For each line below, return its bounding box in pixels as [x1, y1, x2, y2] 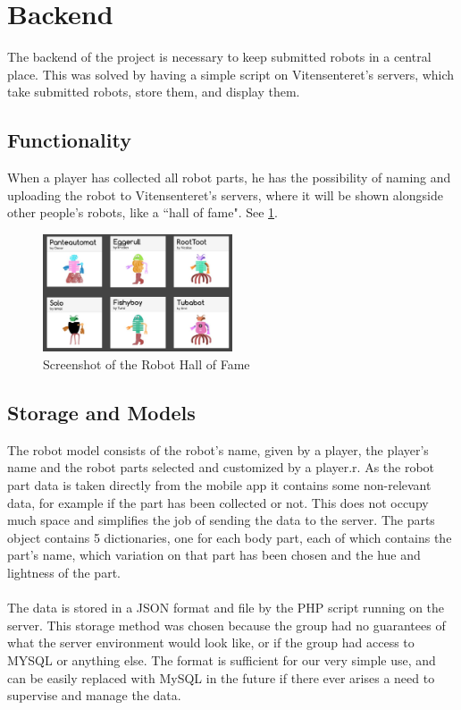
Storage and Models [7, 399, 196, 427]
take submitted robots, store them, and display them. [7, 82, 300, 101]
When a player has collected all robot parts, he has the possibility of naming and [7, 168, 451, 187]
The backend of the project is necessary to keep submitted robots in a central [7, 47, 432, 66]
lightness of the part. [7, 563, 121, 582]
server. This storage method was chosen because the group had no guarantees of [7, 615, 446, 634]
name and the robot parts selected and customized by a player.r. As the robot [7, 458, 435, 477]
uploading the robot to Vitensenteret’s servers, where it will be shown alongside [7, 185, 443, 204]
